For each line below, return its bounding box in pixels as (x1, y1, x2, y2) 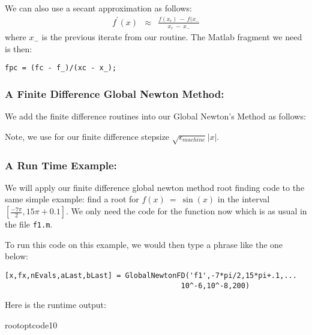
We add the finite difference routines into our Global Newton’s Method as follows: (5, 110, 306, 122)
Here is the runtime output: (5, 298, 106, 311)
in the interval (217, 193, 270, 205)
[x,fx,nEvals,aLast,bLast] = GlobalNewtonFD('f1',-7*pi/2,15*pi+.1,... (5, 271, 297, 280)
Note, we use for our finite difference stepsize (5, 130, 170, 142)
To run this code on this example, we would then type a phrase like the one (5, 238, 283, 250)
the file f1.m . (5, 218, 53, 231)
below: (5, 250, 28, 262)
